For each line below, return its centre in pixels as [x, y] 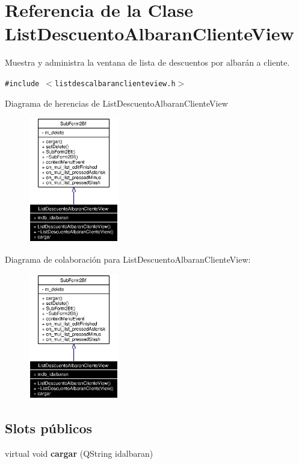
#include [22, 83]
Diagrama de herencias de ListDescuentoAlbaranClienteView [116, 103]
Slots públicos [49, 428]
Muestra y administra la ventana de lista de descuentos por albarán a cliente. [147, 62]
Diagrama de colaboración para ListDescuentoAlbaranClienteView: [128, 259]
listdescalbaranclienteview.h [115, 83]
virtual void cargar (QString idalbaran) [79, 453]
